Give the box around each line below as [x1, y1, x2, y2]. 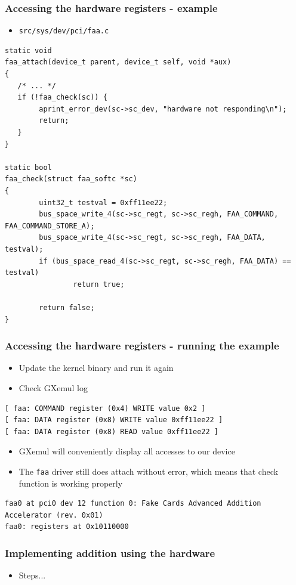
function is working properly [18, 476, 123, 489]
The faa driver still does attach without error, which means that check [18, 465, 278, 477]
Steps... [18, 569, 46, 581]
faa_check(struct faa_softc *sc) [5, 175, 137, 184]
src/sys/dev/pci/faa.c [18, 27, 109, 36]
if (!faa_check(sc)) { [17, 93, 107, 102]
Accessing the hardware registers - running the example [5, 338, 279, 353]
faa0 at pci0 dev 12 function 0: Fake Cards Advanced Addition [5, 499, 261, 508]
